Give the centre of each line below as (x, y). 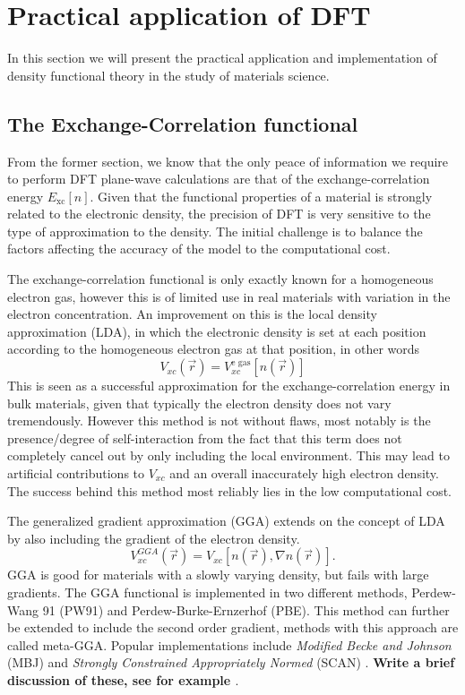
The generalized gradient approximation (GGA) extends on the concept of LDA (226, 521)
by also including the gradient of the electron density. (154, 538)
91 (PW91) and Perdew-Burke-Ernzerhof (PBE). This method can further (246, 609)
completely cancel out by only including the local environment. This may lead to (229, 455)
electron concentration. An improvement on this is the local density (192, 314)
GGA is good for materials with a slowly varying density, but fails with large (218, 575)
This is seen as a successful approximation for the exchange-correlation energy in (229, 386)
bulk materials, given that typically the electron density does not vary (199, 403)
